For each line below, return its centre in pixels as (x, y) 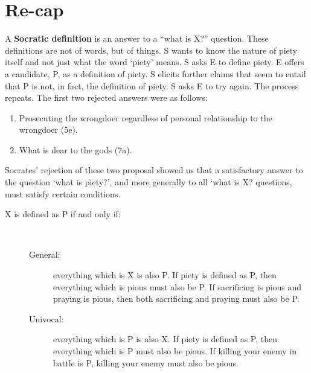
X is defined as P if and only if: (63, 214)
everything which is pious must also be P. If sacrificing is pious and (178, 286)
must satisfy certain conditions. (63, 193)
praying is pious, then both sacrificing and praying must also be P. (176, 298)
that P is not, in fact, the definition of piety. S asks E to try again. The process (152, 85)
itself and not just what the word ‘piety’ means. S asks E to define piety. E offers (155, 62)
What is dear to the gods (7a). (75, 149)
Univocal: (46, 318)
